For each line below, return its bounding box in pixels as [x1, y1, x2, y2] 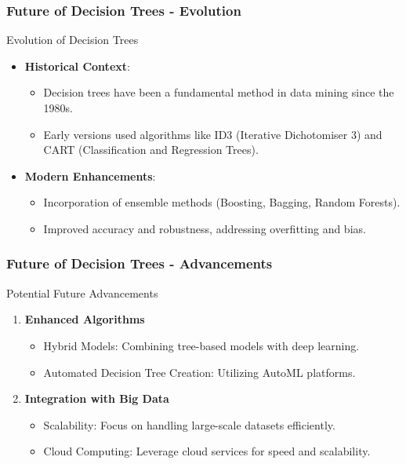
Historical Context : [24, 57, 130, 74]
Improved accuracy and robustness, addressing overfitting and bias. [43, 220, 366, 236]
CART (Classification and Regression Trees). [43, 141, 259, 158]
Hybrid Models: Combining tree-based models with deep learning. [43, 337, 360, 353]
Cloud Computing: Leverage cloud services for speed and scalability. [43, 443, 371, 459]
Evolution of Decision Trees [6, 31, 139, 48]
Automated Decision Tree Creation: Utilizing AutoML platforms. [43, 364, 356, 380]
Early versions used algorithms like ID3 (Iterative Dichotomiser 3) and [43, 126, 382, 142]
